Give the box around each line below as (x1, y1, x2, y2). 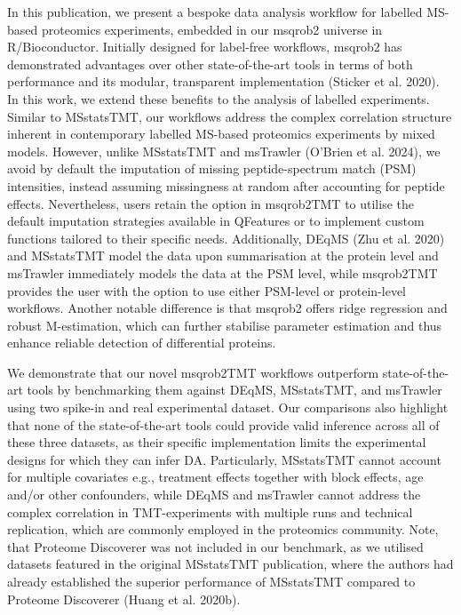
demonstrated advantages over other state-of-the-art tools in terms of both (7, 54, 413, 73)
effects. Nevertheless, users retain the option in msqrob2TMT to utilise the (7, 194, 414, 212)
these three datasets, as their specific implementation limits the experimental (7, 433, 426, 451)
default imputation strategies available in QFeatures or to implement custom (7, 212, 425, 230)
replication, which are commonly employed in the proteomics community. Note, (7, 520, 439, 539)
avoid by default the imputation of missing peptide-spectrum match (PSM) (7, 159, 417, 178)
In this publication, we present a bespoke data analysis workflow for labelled (7, 3, 423, 20)
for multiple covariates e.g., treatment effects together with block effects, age (7, 467, 424, 486)
